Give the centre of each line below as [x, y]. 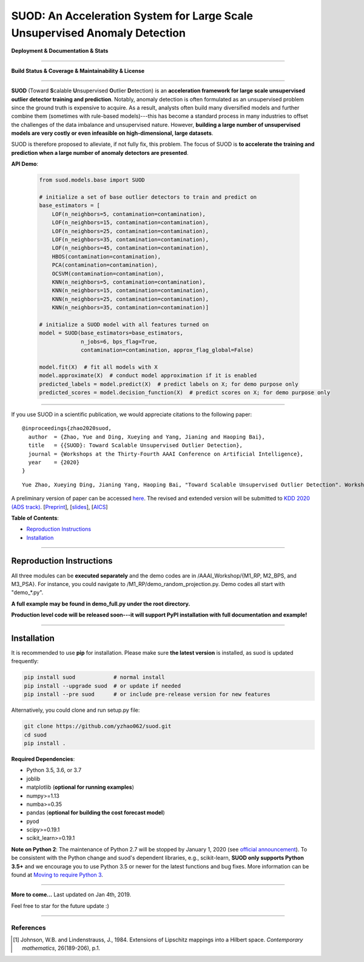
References [29, 927]
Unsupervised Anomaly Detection [99, 33]
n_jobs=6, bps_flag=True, [119, 341]
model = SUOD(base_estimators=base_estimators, [111, 333]
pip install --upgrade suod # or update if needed [103, 686]
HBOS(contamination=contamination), [106, 256]
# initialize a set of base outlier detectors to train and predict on [148, 197]
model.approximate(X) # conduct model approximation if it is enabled [148, 376]
